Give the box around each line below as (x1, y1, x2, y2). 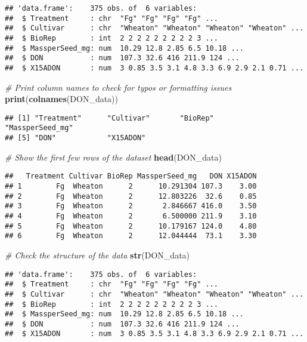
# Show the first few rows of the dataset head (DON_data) (5, 150, 222, 163)
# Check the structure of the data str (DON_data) (5, 248, 190, 261)
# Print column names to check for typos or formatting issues (5, 81, 232, 93)
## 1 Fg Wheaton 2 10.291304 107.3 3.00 (5, 182, 257, 190)
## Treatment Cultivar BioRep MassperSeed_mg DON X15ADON (5, 172, 257, 181)
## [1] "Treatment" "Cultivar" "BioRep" (5, 113, 214, 122)
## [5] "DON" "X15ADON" (5, 134, 146, 143)
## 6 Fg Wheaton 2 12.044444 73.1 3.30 (5, 232, 257, 241)
